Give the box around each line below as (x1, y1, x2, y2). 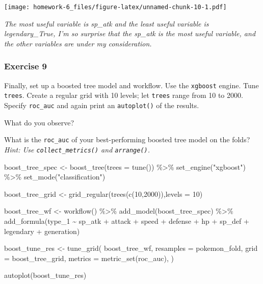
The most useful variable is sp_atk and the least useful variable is (4, 18, 209, 29)
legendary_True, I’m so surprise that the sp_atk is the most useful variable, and (4, 28, 256, 39)
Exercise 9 (4, 60, 47, 72)
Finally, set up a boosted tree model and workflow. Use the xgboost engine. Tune (4, 80, 259, 90)
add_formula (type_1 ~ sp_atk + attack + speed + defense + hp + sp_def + (4, 215, 249, 226)
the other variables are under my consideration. (4, 38, 152, 48)
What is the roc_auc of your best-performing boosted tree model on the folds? (4, 134, 250, 145)
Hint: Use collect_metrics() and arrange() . (4, 144, 150, 154)
